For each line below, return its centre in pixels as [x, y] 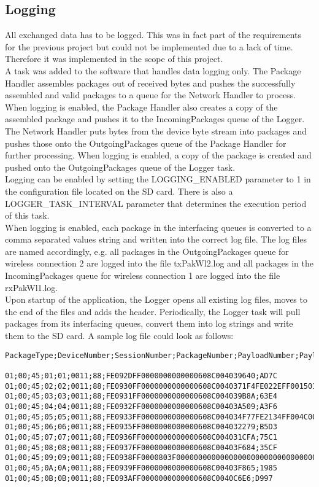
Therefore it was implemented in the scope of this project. [114, 59]
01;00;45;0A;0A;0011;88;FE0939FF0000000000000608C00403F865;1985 [141, 468]
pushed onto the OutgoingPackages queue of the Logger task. [120, 167]
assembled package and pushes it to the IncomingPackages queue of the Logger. [155, 119]
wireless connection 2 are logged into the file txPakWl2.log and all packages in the [159, 263]
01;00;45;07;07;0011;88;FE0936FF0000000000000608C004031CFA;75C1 [141, 437]
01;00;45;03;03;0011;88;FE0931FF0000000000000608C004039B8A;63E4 [141, 396]
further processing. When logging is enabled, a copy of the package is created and [158, 155]
